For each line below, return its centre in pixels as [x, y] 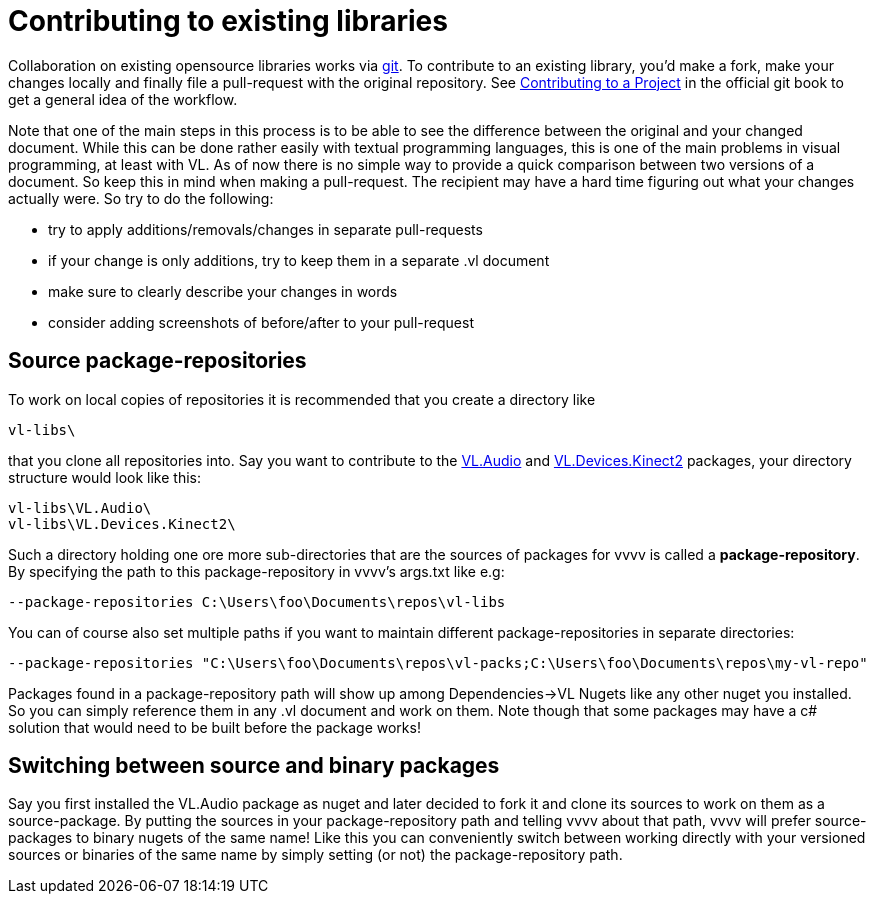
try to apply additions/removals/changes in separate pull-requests [265, 229]
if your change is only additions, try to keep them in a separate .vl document [299, 260]
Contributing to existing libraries [228, 21]
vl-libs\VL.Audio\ [80, 507]
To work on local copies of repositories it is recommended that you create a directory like [302, 399]
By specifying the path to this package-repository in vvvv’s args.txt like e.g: [256, 571]
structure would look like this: [105, 477]
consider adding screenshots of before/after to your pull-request [261, 322]
